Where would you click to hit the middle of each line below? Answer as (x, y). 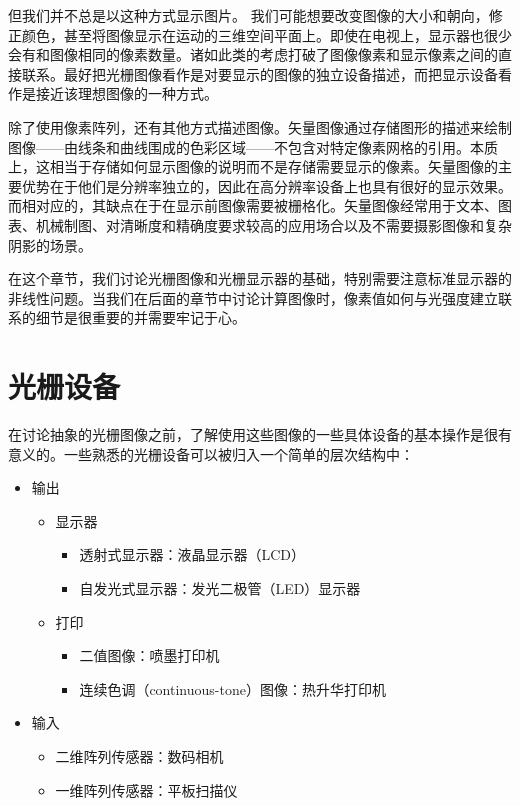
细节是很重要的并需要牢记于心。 (140, 317)
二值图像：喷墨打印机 (149, 655)
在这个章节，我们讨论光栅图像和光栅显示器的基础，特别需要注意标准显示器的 (260, 278)
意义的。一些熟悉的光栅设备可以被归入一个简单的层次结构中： (211, 453)
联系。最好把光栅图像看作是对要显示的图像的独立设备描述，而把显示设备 (259, 73)
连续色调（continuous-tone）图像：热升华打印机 (232, 688)
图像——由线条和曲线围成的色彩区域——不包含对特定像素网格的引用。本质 (253, 146)
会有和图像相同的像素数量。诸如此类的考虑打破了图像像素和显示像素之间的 (253, 54)
